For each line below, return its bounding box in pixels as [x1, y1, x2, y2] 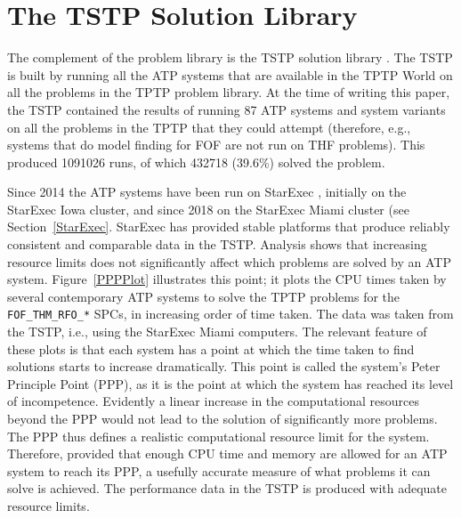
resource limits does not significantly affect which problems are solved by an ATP [7, 252, 451, 271]
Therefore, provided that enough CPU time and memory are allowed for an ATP [7, 444, 448, 463]
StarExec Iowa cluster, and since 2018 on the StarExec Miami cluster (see [7, 199, 409, 218]
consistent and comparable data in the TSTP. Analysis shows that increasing [7, 235, 427, 254]
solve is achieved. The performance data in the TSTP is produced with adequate [7, 479, 448, 498]
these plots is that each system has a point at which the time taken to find [7, 339, 415, 358]
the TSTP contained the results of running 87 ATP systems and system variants [7, 100, 446, 118]
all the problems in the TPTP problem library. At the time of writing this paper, [7, 83, 450, 101]
